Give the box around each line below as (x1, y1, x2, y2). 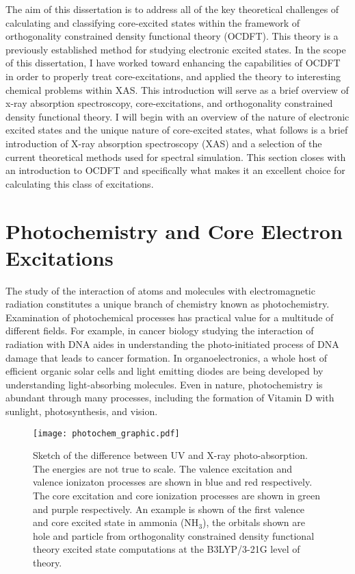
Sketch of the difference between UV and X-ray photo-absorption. (33, 448, 308, 462)
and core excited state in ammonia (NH (33, 515, 199, 529)
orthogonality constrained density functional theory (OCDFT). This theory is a (5, 29, 339, 43)
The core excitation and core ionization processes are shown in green (33, 488, 321, 502)
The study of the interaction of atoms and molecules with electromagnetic (5, 283, 315, 297)
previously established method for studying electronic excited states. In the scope (5, 42, 346, 56)
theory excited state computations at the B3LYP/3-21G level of (33, 542, 300, 556)
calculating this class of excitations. (5, 176, 154, 190)
